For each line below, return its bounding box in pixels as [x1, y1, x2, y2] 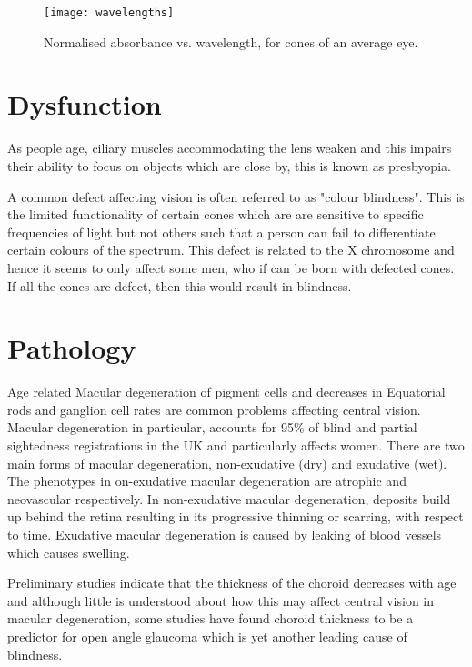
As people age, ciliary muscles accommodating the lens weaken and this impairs [7, 138, 452, 157]
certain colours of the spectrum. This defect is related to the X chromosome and [7, 240, 455, 259]
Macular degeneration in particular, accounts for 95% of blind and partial [7, 418, 417, 437]
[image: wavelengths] [44, 6, 175, 19]
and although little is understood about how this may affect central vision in [7, 591, 435, 610]
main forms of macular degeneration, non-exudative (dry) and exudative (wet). [7, 453, 447, 472]
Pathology [7, 329, 136, 367]
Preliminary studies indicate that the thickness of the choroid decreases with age [7, 573, 457, 592]
